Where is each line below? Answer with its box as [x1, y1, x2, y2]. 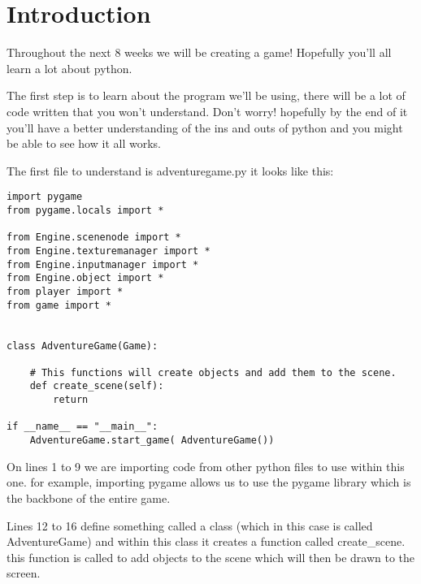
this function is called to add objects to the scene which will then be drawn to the [7, 548, 414, 565]
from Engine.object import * [7, 272, 164, 284]
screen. [7, 565, 41, 582]
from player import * [7, 285, 124, 297]
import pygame [7, 191, 83, 203]
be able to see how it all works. [7, 135, 161, 152]
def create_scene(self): [29, 380, 164, 392]
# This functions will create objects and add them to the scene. [29, 366, 397, 379]
